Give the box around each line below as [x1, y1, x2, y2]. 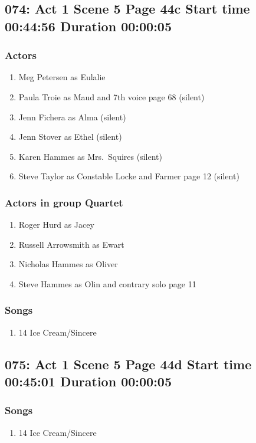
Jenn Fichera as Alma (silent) [18, 110, 126, 123]
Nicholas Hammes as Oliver [18, 258, 118, 270]
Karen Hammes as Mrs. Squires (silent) [18, 150, 162, 162]
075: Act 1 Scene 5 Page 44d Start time [5, 355, 252, 373]
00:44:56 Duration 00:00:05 [5, 17, 172, 35]
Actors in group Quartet [5, 195, 123, 209]
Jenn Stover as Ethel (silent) [18, 130, 122, 143]
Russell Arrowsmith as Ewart [18, 238, 124, 250]
